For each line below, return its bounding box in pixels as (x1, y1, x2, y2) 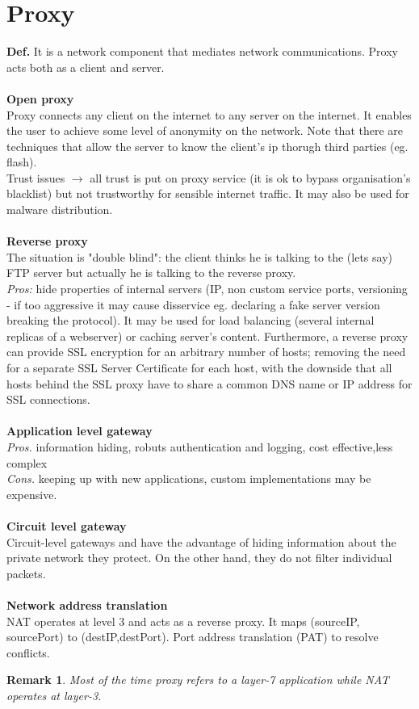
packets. (6, 564, 46, 581)
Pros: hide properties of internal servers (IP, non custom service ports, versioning (6, 280, 408, 297)
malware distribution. (6, 201, 113, 218)
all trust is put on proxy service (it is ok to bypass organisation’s (90, 169, 411, 186)
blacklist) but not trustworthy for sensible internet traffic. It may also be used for (6, 185, 409, 202)
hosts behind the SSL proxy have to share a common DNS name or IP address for (6, 375, 413, 392)
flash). (6, 153, 37, 170)
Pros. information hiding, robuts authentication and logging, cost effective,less (6, 438, 393, 455)
